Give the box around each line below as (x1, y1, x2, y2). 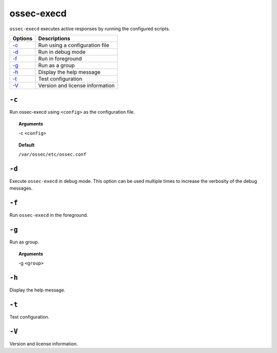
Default (18, 141, 35, 148)
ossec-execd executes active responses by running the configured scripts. (9, 26, 170, 32)
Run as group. (9, 239, 39, 245)
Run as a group (38, 61, 75, 69)
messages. (9, 185, 33, 192)
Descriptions (38, 35, 70, 42)
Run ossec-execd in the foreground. (9, 212, 88, 218)
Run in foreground (38, 55, 82, 62)
